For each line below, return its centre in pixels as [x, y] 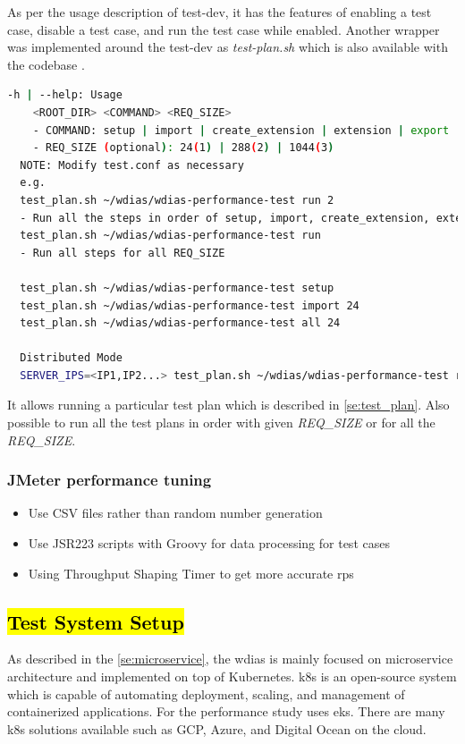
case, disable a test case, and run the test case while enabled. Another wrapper [224, 29]
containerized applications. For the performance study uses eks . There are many [226, 711]
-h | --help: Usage [65, 95]
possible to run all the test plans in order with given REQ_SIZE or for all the [221, 423]
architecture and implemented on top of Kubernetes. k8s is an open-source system [232, 676]
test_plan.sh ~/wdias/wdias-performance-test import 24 [190, 305]
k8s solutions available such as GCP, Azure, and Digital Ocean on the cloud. [217, 728]
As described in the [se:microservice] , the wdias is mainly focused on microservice [230, 659]
